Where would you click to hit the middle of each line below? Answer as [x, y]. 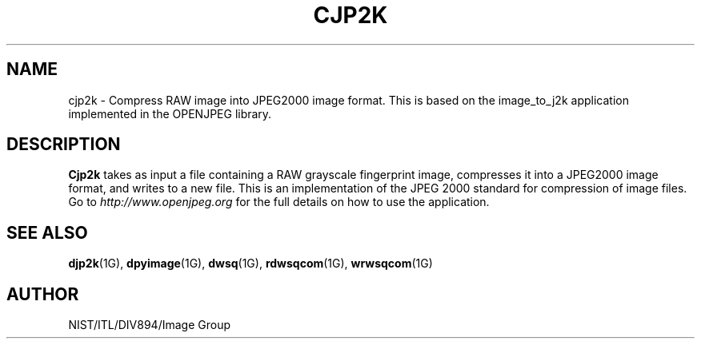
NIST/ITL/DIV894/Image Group [149, 325]
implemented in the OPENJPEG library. [170, 113]
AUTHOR [43, 294]
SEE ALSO [47, 232]
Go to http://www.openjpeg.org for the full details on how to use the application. [279, 202]
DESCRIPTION [64, 145]
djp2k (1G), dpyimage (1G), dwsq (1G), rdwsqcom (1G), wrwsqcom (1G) [250, 264]
